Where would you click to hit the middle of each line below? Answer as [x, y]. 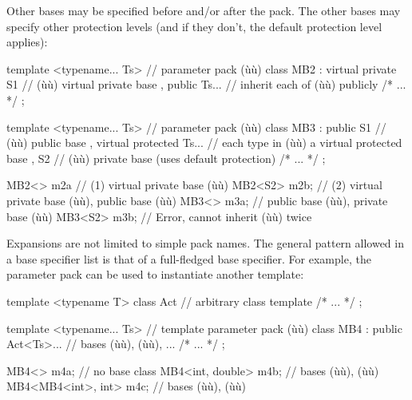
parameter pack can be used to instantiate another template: [155, 274]
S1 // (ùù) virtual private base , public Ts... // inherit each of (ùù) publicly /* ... [206, 84]
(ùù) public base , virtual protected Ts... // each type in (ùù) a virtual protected [204, 143]
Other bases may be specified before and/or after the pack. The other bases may [204, 10]
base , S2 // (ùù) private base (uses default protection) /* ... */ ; [166, 158]
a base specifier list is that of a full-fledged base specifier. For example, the [189, 258]
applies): [27, 42]
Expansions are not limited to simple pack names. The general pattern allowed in [205, 243]
